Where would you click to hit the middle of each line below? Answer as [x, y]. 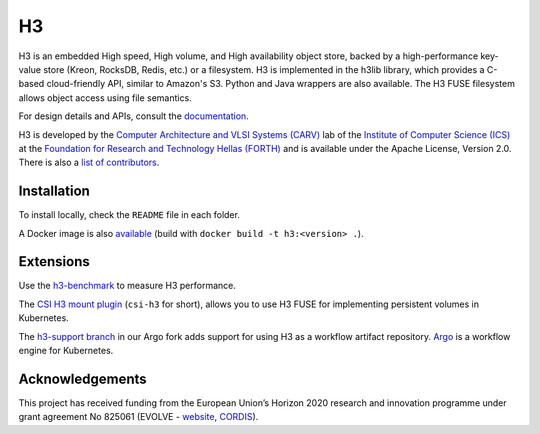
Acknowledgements [82, 378]
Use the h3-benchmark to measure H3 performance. [127, 286]
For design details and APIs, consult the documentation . [133, 116]
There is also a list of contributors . [89, 162]
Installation [54, 191]
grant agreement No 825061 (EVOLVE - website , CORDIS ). [138, 417]
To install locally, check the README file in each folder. [129, 215]
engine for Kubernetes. [66, 351]
